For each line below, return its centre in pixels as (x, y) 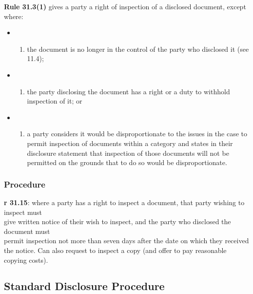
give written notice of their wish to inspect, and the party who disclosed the (117, 221)
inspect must (23, 212)
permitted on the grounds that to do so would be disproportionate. (127, 162)
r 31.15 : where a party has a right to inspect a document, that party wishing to (124, 202)
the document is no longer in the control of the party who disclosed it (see (138, 49)
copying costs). (26, 260)
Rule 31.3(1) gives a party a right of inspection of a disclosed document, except (125, 6)
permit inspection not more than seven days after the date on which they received (126, 241)
